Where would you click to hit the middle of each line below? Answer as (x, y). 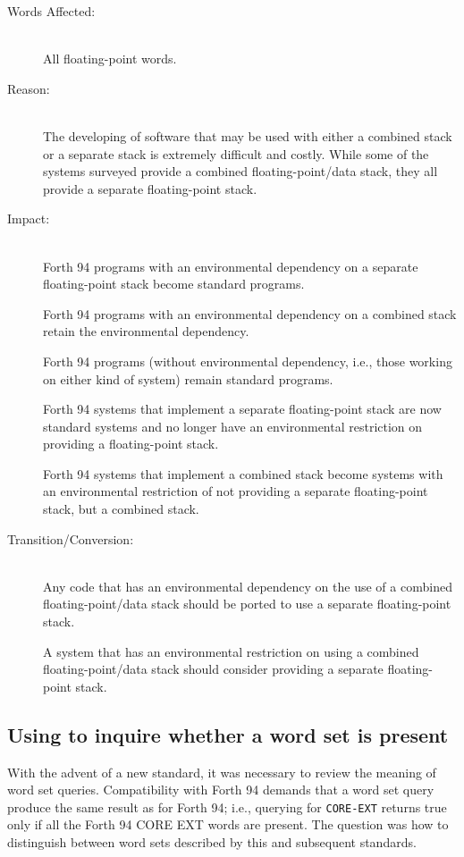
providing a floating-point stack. (131, 444)
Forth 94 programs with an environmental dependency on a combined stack (250, 313)
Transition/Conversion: (71, 538)
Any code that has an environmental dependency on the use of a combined (248, 586)
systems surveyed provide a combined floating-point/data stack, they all (240, 171)
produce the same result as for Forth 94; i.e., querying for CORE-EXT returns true (227, 807)
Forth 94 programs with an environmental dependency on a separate (231, 266)
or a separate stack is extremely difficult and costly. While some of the (236, 153)
